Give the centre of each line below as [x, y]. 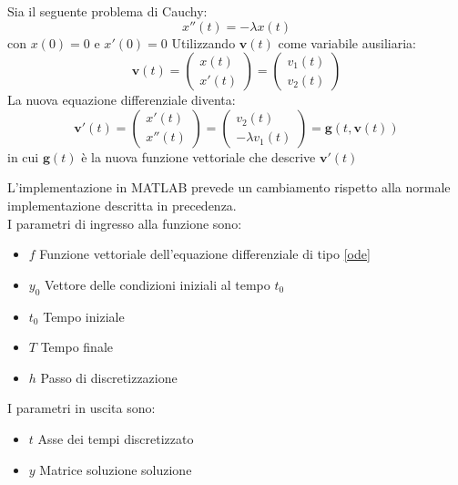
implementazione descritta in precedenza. [122, 205]
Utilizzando [204, 42]
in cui [23, 156]
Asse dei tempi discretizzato [116, 438]
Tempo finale [76, 347]
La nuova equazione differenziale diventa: [122, 100]
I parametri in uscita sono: [81, 408]
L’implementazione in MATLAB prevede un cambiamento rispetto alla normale [229, 187]
